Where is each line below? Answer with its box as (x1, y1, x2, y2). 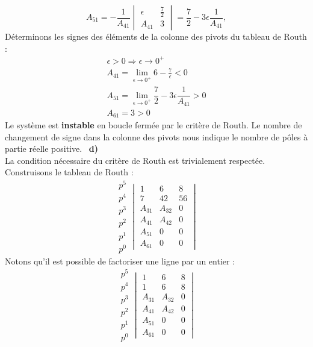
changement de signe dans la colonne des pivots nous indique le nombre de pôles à (5, 130, 308, 143)
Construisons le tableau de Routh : (5, 166, 134, 178)
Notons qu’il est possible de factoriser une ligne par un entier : (5, 254, 235, 267)
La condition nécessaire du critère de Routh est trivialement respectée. (5, 154, 265, 166)
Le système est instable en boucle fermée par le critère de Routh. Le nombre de (5, 119, 302, 131)
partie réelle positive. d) (5, 142, 98, 155)
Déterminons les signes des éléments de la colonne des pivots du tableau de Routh (5, 30, 307, 42)
